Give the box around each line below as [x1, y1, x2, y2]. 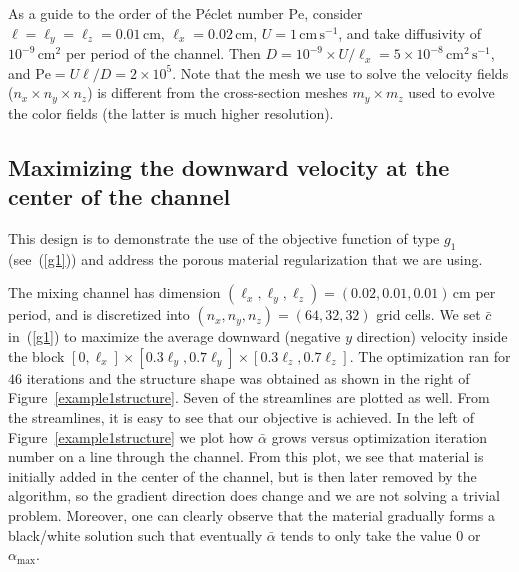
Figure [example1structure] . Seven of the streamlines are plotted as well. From [8, 387, 490, 408]
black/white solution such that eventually [8, 524, 263, 545]
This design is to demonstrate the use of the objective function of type [8, 227, 440, 248]
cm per [452, 282, 496, 303]
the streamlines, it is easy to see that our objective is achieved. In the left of [8, 407, 474, 428]
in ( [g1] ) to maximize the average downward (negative [8, 326, 341, 347]
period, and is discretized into [8, 304, 190, 325]
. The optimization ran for [349, 345, 511, 366]
